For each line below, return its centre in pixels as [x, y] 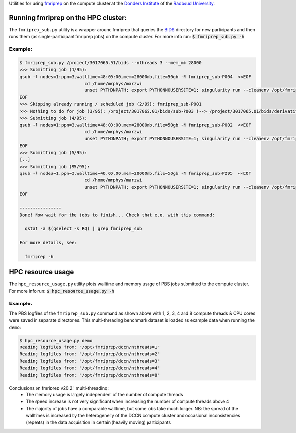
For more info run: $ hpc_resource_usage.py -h [62, 291]
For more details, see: [48, 242]
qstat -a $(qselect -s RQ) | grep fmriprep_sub [83, 229]
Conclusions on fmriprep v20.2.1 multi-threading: [59, 388]
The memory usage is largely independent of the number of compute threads [104, 394]
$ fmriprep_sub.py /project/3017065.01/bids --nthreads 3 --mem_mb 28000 [111, 63]
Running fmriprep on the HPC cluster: [68, 18]
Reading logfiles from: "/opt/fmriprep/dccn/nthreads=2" [90, 354]
